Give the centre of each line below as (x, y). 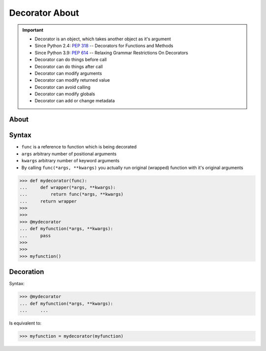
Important (33, 30)
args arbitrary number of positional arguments (69, 154)
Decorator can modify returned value (72, 80)
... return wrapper (48, 201)
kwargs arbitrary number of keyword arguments (70, 161)
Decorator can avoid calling (63, 87)
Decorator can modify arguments (68, 73)
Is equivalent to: (25, 323)
